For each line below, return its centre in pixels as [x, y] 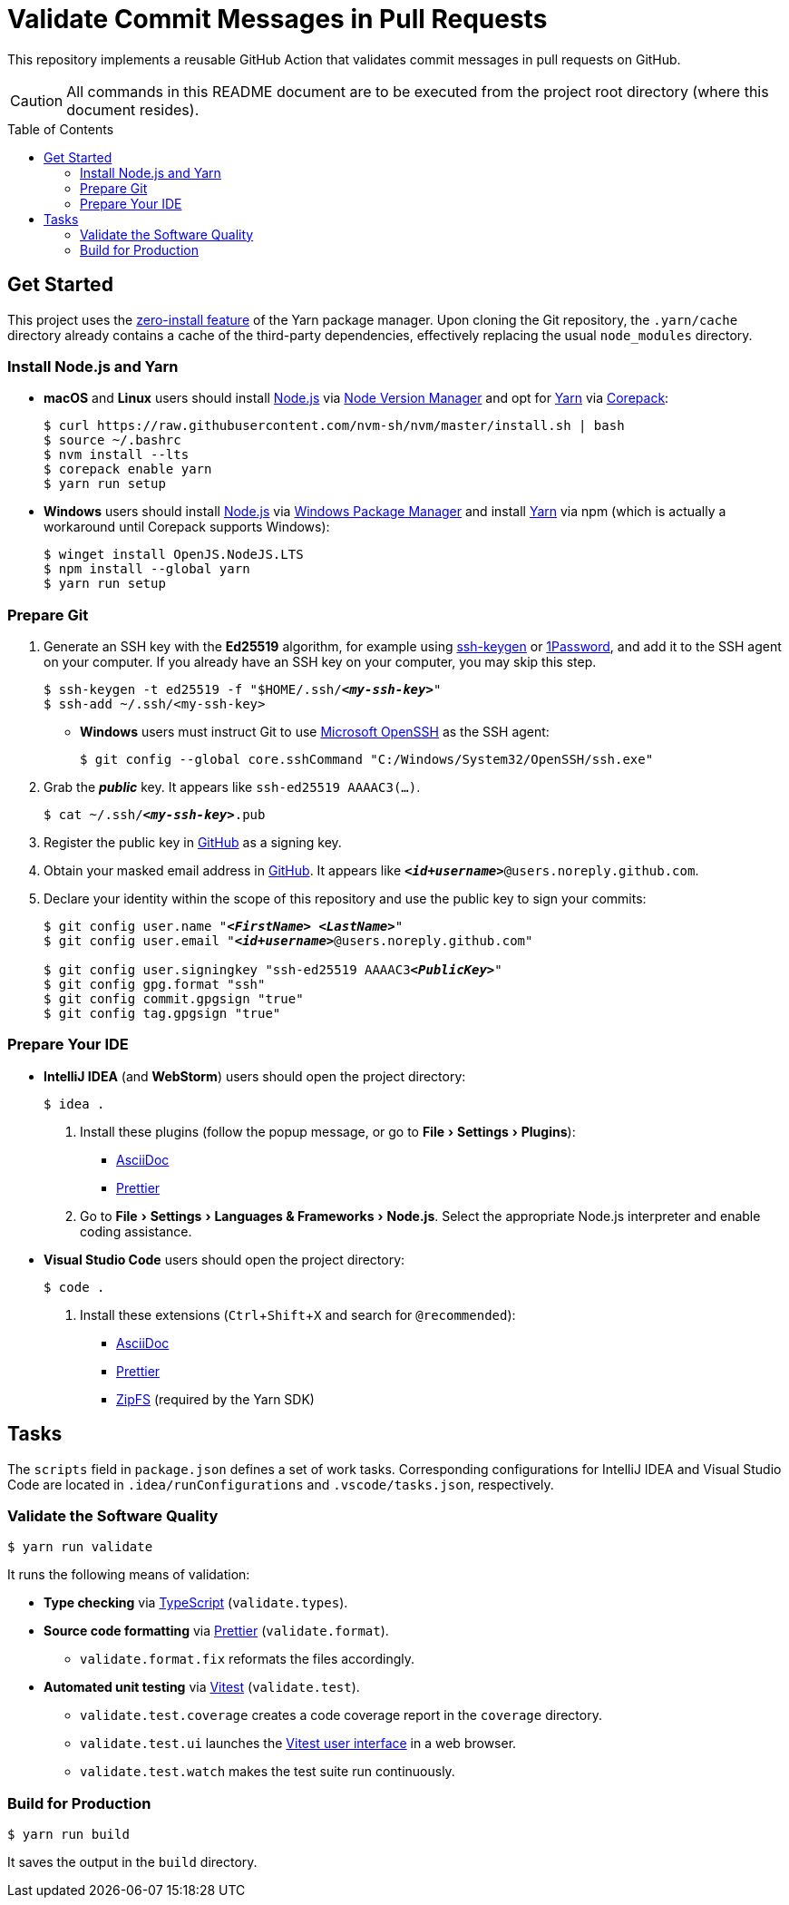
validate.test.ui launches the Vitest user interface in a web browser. [298, 1744]
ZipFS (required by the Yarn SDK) [215, 1399]
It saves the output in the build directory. [132, 1862]
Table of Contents [61, 129]
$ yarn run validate [80, 1547]
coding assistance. [136, 1231]
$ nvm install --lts [117, 455]
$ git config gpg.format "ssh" [155, 985]
